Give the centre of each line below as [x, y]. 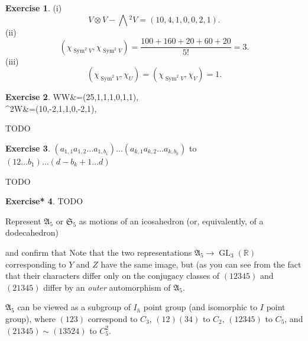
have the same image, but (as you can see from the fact [201, 264]
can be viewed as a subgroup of [74, 307]
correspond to [113, 318]
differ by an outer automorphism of [107, 287]
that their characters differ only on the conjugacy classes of [113, 276]
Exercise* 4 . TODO [44, 201]
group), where [30, 318]
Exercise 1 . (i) [34, 8]
